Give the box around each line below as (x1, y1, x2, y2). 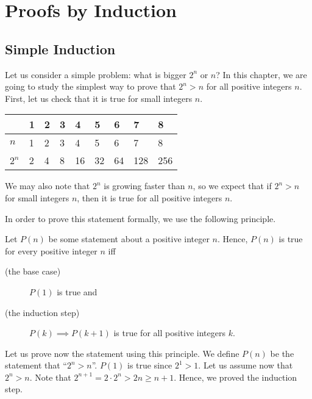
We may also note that (5, 179, 90, 192)
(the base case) (5, 265, 61, 278)
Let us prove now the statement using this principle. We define (5, 347, 239, 359)
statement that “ (5, 359, 67, 372)
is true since (127, 359, 172, 372)
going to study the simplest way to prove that (5, 80, 176, 93)
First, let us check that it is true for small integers (5, 92, 193, 104)
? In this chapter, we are (216, 68, 307, 81)
